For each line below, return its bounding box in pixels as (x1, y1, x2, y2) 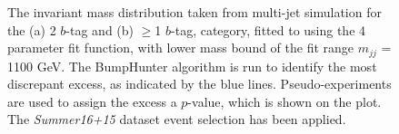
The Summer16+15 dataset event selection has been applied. (7, 110, 346, 129)
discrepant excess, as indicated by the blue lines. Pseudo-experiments (7, 74, 392, 93)
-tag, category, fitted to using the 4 (171, 20, 366, 39)
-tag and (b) (65, 20, 135, 39)
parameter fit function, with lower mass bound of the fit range (7, 38, 354, 57)
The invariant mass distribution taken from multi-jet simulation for (7, 3, 382, 21)
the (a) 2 (7, 20, 56, 39)
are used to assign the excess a (7, 91, 177, 110)
